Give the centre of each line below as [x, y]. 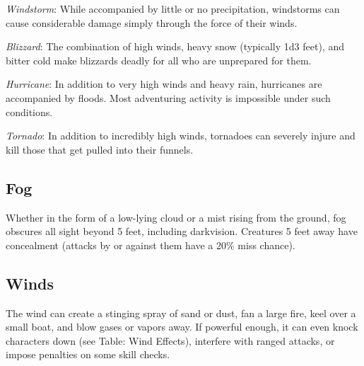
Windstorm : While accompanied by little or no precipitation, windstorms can [173, 8]
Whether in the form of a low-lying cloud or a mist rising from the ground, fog [176, 217]
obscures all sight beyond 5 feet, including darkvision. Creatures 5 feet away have [182, 231]
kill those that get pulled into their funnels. [100, 149]
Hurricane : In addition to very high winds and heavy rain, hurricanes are [164, 84]
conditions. [29, 111]
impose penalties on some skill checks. [88, 354]
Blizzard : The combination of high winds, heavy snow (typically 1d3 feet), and [175, 46]
